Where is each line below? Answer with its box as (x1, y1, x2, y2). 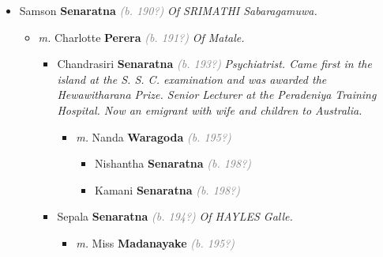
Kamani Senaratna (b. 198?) (94, 181, 240, 198)
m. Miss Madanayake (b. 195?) (76, 234, 235, 251)
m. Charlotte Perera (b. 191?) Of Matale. (38, 28, 245, 45)
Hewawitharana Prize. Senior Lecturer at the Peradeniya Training (57, 86, 377, 103)
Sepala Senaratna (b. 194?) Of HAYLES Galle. (57, 208, 293, 225)
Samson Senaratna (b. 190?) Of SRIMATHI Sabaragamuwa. (19, 2, 317, 18)
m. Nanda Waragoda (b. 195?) (76, 128, 231, 145)
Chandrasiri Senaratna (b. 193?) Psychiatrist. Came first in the (57, 55, 372, 72)
